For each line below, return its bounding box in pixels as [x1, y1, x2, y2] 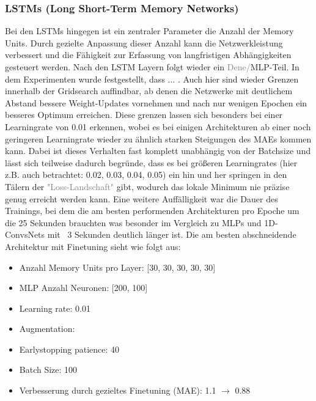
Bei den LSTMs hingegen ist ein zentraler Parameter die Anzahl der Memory [5, 24, 294, 37]
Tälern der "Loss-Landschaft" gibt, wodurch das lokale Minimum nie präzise [5, 180, 290, 193]
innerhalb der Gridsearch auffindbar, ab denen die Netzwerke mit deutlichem [5, 84, 293, 97]
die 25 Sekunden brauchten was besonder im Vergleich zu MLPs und [5, 216, 262, 229]
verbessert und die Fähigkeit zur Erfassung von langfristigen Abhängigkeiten [5, 48, 292, 61]
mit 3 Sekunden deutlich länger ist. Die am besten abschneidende [47, 228, 296, 241]
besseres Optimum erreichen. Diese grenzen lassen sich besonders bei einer [5, 108, 283, 121]
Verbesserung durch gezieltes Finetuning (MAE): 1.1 [19, 384, 216, 397]
